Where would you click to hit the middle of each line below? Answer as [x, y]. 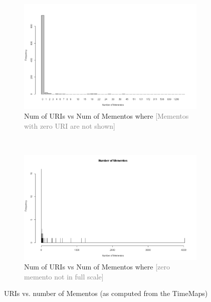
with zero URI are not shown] [70, 125]
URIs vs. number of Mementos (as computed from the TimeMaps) [106, 293]
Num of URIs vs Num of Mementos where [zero [97, 267]
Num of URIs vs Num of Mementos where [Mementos [107, 116]
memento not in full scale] [64, 276]
